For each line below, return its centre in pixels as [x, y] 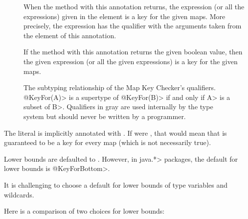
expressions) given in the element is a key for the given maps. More [124, 16]
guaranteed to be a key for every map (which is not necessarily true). [108, 142]
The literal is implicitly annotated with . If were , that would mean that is [115, 133]
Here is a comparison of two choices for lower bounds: [84, 211]
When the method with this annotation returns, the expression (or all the [134, 6]
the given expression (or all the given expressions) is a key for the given [131, 61]
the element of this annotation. [70, 35]
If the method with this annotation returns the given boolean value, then [133, 52]
